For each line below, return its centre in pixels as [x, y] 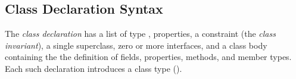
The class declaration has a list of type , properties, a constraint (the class [140, 34]
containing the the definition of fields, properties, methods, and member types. [148, 57]
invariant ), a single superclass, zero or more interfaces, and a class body [136, 45]
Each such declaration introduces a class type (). [94, 68]
